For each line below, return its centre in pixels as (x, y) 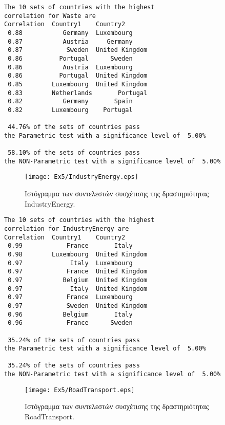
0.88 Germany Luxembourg (70, 33)
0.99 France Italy (70, 246)
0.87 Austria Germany (70, 41)
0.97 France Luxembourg (70, 297)
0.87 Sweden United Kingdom (78, 50)
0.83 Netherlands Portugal (78, 93)
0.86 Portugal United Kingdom (78, 76)
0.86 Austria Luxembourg (70, 67)
